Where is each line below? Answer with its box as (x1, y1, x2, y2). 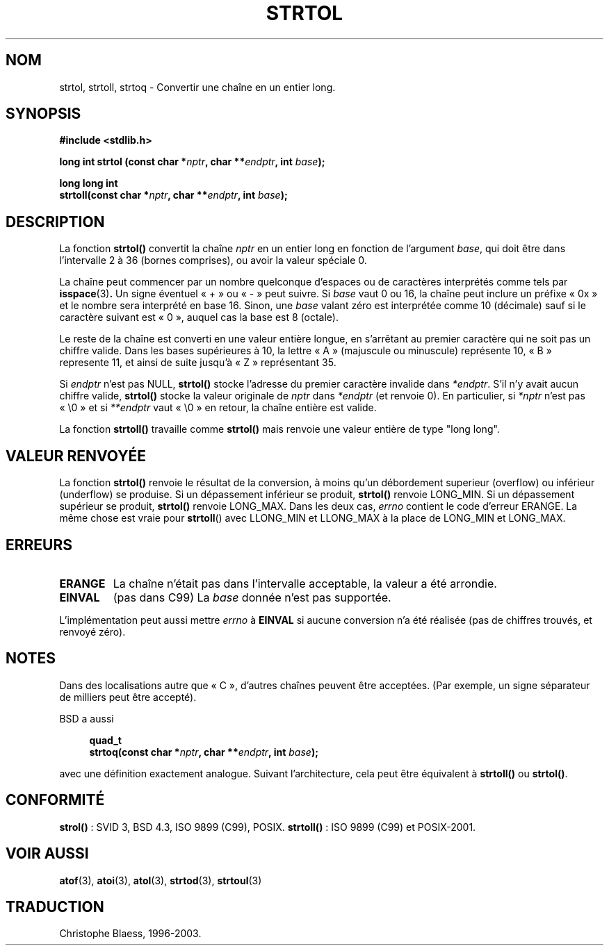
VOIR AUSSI (6, 845, 89, 863)
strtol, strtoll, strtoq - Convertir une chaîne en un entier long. (59, 81, 336, 93)
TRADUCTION (6, 898, 104, 916)
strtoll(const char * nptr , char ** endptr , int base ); (59, 189, 288, 201)
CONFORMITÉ (6, 791, 105, 809)
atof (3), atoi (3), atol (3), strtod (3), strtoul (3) (59, 874, 262, 886)
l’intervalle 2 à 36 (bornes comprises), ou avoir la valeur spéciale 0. (59, 254, 367, 267)
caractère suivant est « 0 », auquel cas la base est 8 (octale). (59, 311, 339, 324)
